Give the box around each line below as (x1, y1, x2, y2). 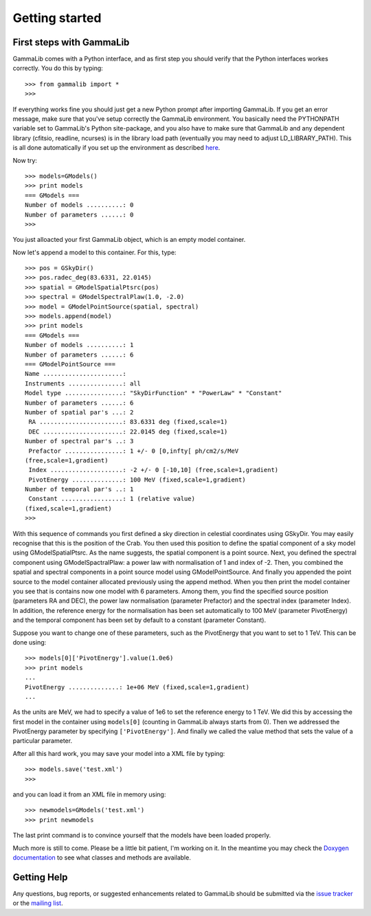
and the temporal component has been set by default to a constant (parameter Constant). (12, 616, 267, 625)
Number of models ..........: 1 (25, 341, 134, 349)
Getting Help (12, 871, 68, 883)
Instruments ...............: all (25, 379, 141, 388)
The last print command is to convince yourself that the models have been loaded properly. (12, 831, 271, 840)
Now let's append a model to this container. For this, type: (12, 248, 177, 256)
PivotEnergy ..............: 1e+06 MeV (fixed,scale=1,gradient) (25, 683, 250, 691)
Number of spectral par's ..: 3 (25, 437, 134, 445)
